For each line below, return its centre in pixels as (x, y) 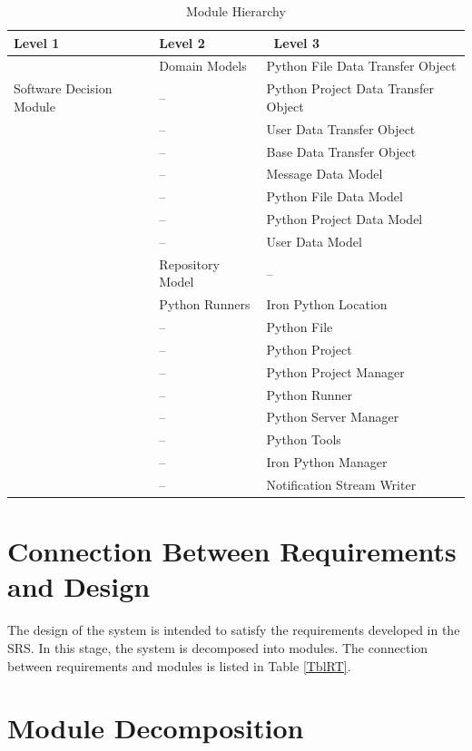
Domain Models (203, 66)
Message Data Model (324, 174)
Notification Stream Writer (341, 484)
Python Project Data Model (344, 219)
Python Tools (304, 439)
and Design (79, 586)
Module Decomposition (156, 728)
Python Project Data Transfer (350, 88)
